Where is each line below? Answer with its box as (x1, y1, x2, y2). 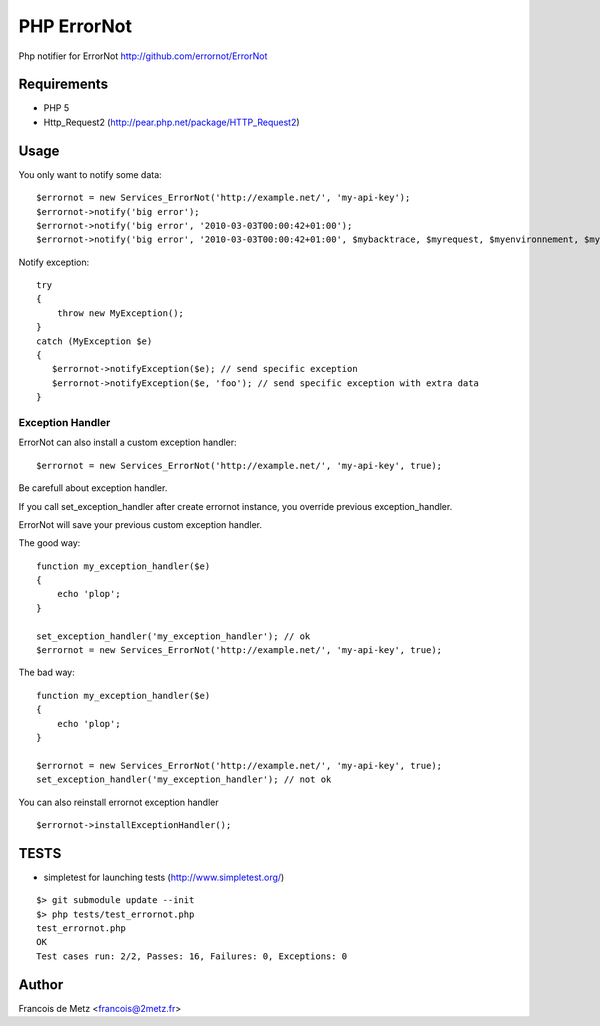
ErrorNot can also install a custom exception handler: (18, 436, 237, 449)
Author (18, 976, 64, 993)
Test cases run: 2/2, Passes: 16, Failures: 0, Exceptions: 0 (36, 950, 348, 962)
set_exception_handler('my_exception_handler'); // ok (36, 630, 311, 642)
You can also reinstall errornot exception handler (18, 796, 219, 808)
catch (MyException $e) (36, 335, 153, 347)
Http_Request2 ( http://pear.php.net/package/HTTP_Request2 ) (43, 116, 300, 128)
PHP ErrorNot (18, 15, 132, 37)
